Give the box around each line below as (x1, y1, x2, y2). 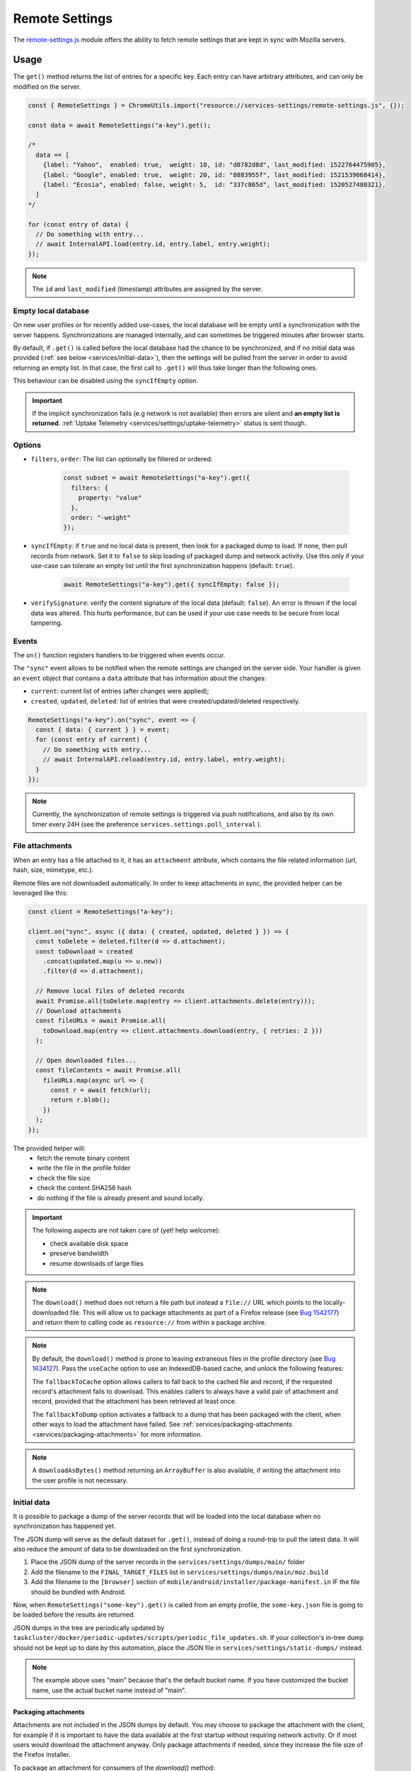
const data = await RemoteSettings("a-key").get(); (28, 121, 212, 129)
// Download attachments (35, 1007, 122, 1014)
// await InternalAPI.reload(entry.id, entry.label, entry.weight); (42, 755, 286, 764)
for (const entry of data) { (28, 220, 129, 228)
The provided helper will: (13, 1144, 86, 1153)
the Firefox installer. (13, 1750, 71, 1759)
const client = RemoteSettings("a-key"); (28, 907, 174, 916)
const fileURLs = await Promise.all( (35, 1017, 166, 1025)
